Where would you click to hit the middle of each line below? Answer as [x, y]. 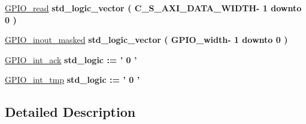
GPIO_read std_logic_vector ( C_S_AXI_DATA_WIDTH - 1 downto [153, 8]
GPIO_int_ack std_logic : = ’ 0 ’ [71, 59]
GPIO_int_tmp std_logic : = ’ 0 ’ [72, 80]
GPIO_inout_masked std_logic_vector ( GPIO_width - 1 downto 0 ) [146, 40]
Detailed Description [70, 112]
